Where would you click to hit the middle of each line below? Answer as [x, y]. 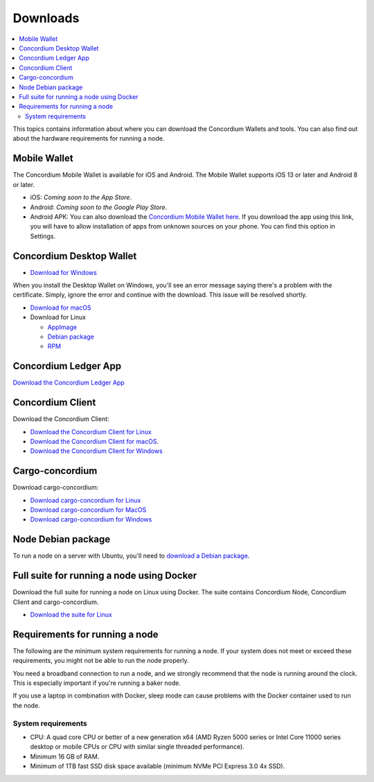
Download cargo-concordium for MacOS [88, 510]
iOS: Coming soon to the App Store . [81, 197]
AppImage [62, 327]
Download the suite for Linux [71, 614]
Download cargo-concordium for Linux [86, 500]
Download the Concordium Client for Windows [96, 451]
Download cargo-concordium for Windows [91, 519]
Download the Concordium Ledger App [69, 383]
